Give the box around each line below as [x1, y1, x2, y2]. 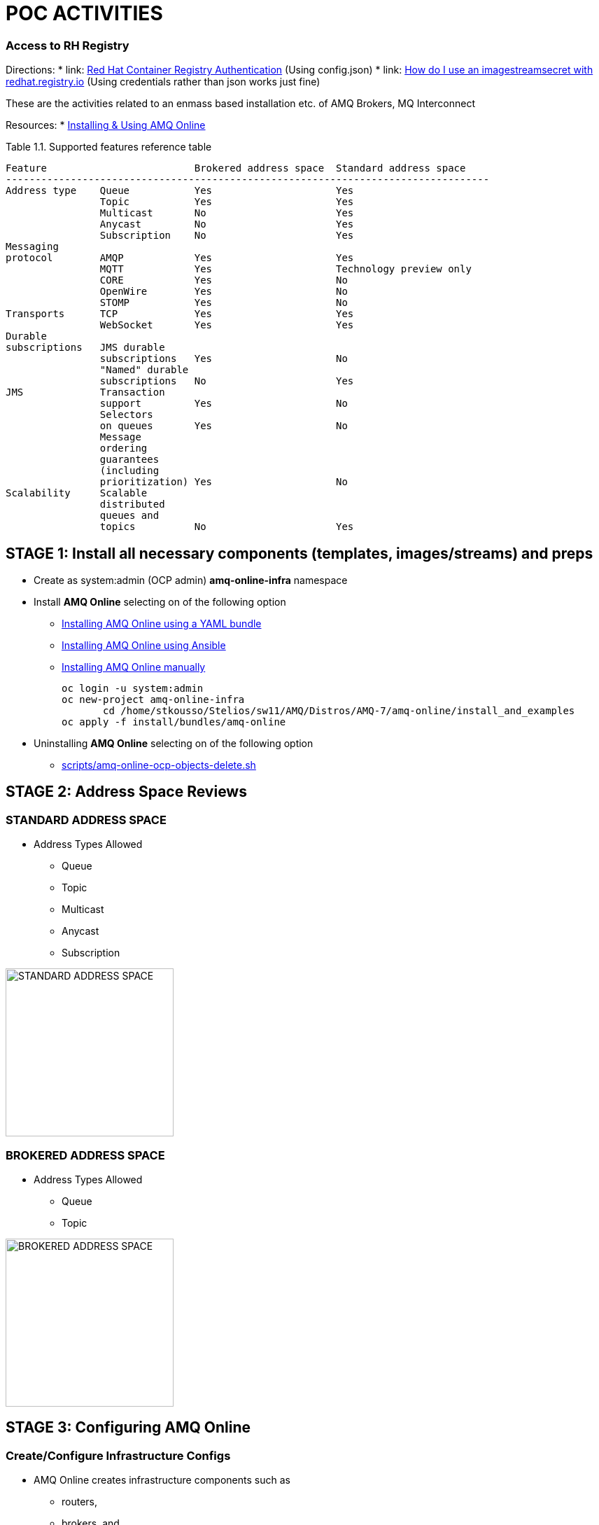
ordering [99, 443, 148, 454]
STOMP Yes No [99, 297, 348, 309]
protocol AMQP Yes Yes [6, 252, 354, 264]
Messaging [6, 241, 59, 253]
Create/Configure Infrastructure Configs [6, 1448, 231, 1463]
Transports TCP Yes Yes [6, 308, 354, 320]
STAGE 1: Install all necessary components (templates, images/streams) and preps [6, 544, 593, 562]
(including [99, 465, 160, 477]
